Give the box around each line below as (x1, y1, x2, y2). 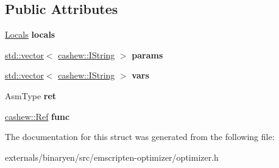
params (132, 48, 163, 61)
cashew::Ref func (5, 110, 70, 122)
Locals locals (5, 28, 55, 41)
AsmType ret (5, 89, 57, 102)
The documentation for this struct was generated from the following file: (5, 130, 275, 143)
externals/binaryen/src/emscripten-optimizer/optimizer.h (5, 150, 219, 163)
